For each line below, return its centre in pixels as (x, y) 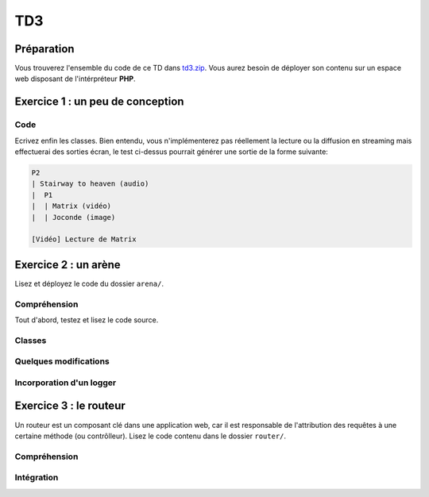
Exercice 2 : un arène (68, 265)
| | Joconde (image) (73, 217)
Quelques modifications (62, 361)
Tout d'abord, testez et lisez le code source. (87, 320)
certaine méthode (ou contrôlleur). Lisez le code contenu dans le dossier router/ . (150, 436)
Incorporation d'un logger (66, 383)
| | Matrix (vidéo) (71, 206)
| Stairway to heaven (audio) (90, 184)
